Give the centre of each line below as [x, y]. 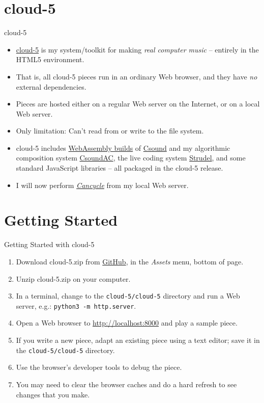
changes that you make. [53, 394]
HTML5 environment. [50, 59]
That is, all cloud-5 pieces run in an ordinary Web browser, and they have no [137, 76]
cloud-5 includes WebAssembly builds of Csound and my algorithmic [123, 147]
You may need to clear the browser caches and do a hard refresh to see [126, 384]
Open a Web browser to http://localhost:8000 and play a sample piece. [127, 323]
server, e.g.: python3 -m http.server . [76, 305]
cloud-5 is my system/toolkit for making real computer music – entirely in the [137, 49]
